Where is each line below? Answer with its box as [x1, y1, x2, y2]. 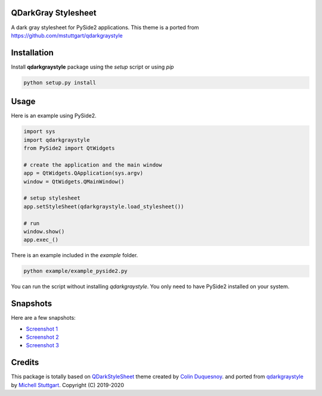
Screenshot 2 [26, 333, 59, 341]
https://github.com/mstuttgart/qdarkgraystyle [11, 32, 123, 39]
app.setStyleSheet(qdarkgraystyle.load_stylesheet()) [23, 203, 184, 210]
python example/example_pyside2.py [23, 268, 128, 275]
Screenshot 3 [26, 342, 59, 349]
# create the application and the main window [23, 161, 162, 168]
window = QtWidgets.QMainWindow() [23, 178, 125, 185]
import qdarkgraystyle [23, 136, 90, 143]
